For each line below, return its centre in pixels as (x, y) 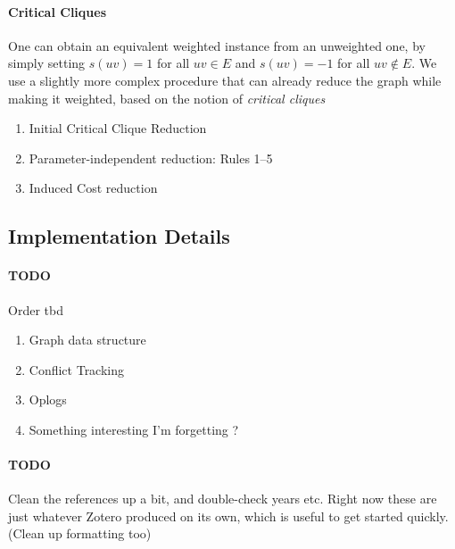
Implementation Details (119, 236)
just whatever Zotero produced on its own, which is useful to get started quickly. (228, 516)
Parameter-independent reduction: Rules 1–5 (151, 158)
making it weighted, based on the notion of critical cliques (167, 98)
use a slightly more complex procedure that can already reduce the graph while (225, 80)
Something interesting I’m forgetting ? (134, 429)
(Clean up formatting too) (80, 533)
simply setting (47, 63)
